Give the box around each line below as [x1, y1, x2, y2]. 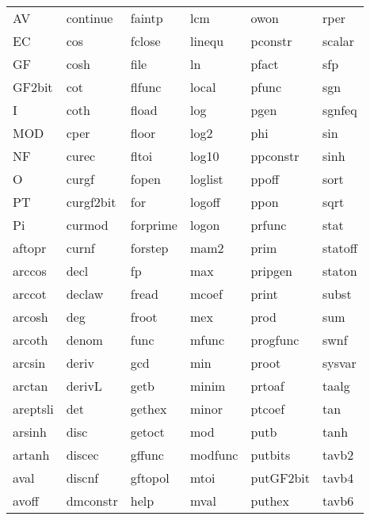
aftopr [13, 239, 47, 257]
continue [66, 9, 113, 27]
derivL [66, 377, 102, 395]
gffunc [130, 445, 164, 464]
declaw [66, 285, 104, 303]
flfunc [130, 78, 162, 96]
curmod [66, 216, 109, 234]
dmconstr [66, 491, 118, 510]
